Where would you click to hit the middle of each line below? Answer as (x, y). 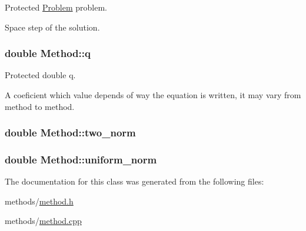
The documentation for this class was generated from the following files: (134, 181)
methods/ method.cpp (43, 221)
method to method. (40, 106)
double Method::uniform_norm (81, 159)
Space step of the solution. (52, 27)
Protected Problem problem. (56, 7)
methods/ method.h (39, 201)
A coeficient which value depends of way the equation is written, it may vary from (153, 95)
